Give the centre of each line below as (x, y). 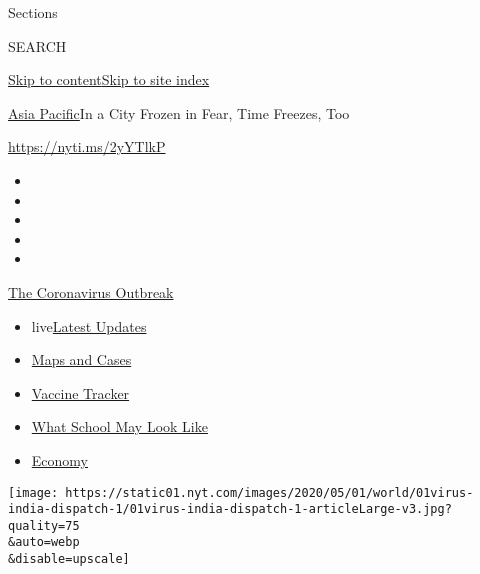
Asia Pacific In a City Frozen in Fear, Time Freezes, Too (179, 112)
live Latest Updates (89, 325)
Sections (33, 12)
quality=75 (44, 525)
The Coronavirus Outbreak (91, 291)
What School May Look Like (119, 426)
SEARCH (37, 45)
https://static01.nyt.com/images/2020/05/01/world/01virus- (269, 492)
